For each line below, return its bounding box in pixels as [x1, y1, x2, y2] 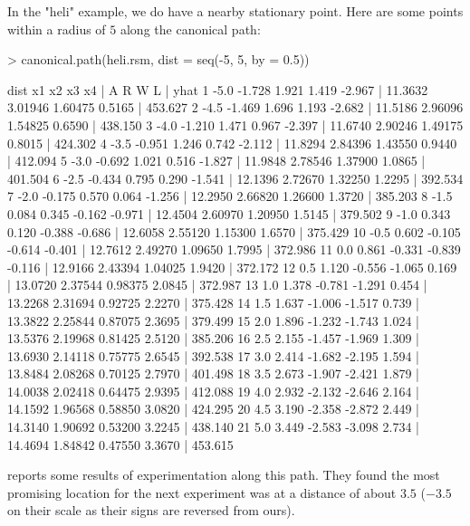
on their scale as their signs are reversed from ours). [7, 501, 295, 520]
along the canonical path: [120, 19, 261, 38]
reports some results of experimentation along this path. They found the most [7, 465, 440, 484]
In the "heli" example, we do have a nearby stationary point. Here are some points [7, 2, 464, 20]
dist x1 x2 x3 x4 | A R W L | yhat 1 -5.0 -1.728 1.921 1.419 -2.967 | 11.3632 [7, 80, 428, 99]
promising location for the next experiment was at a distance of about [7, 483, 397, 502]
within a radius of [7, 19, 106, 38]
